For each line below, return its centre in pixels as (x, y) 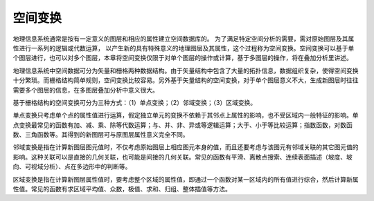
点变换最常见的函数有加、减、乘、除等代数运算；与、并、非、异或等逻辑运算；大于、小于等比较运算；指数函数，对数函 (182, 125)
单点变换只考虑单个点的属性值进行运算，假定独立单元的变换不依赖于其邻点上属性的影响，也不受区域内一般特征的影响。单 (186, 115)
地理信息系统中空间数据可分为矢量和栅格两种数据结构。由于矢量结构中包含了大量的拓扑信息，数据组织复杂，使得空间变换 (186, 70)
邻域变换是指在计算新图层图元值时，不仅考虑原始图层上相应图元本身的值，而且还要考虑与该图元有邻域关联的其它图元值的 (186, 147)
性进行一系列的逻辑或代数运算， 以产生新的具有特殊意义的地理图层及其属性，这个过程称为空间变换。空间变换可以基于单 (184, 48)
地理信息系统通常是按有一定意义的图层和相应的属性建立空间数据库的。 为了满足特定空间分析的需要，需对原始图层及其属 (184, 39)
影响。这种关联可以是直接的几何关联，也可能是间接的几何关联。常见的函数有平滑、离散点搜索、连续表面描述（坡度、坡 (182, 157)
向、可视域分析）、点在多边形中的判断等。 (72, 166)
